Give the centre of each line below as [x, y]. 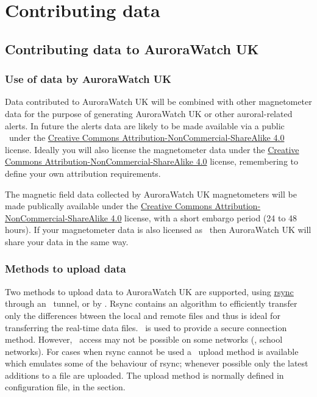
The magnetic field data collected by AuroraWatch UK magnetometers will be [151, 194]
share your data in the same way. [67, 241]
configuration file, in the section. [65, 387]
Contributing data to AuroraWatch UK [132, 48]
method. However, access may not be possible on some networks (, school [144, 339]
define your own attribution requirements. [83, 173]
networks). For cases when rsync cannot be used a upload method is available [152, 351]
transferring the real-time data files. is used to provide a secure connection [146, 327]
